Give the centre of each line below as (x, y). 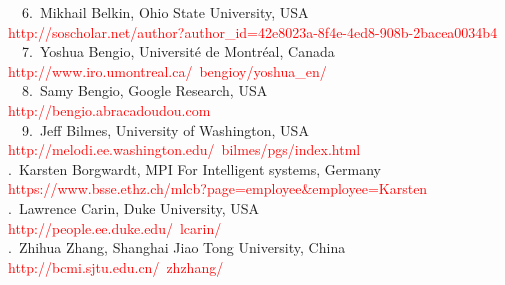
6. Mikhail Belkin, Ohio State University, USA (165, 12)
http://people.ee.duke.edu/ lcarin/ (115, 227)
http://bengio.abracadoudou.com (109, 109)
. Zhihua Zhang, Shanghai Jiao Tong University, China (177, 247)
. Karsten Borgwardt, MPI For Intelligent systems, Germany (194, 168)
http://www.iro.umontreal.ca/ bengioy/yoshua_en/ (167, 70)
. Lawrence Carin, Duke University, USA (134, 207)
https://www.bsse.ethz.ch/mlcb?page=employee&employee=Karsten (218, 188)
